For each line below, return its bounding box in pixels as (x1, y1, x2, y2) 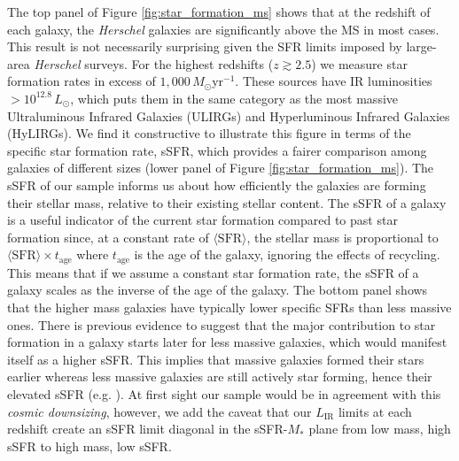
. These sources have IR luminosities (235, 72, 432, 90)
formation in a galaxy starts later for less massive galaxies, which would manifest (7, 333, 447, 351)
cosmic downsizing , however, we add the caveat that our (7, 402, 312, 420)
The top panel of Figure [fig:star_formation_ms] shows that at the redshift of (7, 3, 431, 20)
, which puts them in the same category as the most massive (70, 88, 399, 107)
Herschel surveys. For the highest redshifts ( (34, 54, 274, 73)
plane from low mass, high (308, 419, 451, 438)
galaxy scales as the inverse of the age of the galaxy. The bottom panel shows (7, 280, 428, 299)
